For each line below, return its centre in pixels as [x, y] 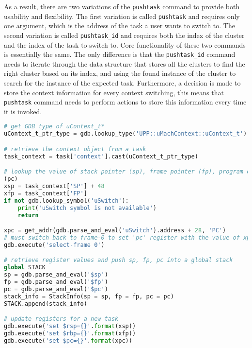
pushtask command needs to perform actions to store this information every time [125, 102]
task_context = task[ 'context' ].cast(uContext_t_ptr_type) [101, 156]
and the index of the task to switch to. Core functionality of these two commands [125, 44]
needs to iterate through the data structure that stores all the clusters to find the [125, 63]
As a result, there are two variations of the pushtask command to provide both [122, 6]
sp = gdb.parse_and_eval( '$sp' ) [56, 275]
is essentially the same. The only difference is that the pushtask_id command [120, 54]
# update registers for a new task [61, 319]
